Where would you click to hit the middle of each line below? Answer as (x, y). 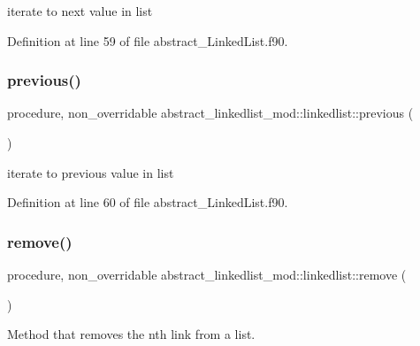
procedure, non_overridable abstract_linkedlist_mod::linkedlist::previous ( (210, 113)
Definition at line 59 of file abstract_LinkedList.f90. (148, 40)
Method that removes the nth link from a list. (131, 334)
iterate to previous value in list (91, 172)
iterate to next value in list (80, 11)
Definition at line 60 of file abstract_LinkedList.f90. (148, 202)
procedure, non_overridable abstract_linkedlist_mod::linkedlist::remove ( (207, 274)
